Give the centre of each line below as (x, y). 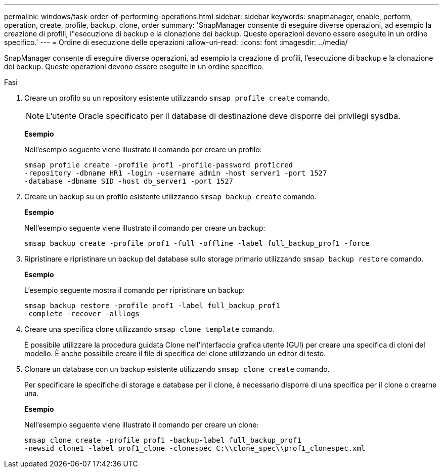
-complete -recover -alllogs (82, 314)
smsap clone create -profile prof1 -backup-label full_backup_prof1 (163, 440)
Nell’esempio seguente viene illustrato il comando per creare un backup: (145, 228)
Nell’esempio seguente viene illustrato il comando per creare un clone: (142, 425)
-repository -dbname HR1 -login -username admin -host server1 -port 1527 (176, 173)
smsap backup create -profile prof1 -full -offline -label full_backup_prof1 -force (197, 243)
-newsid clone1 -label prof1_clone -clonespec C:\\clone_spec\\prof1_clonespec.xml (195, 448)
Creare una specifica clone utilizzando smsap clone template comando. (149, 329)
